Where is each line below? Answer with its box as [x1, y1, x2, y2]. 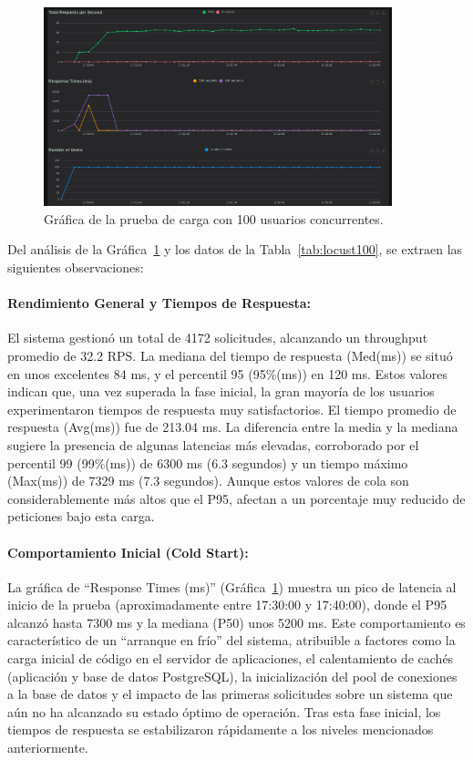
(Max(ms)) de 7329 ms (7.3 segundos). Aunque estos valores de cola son [7, 471, 409, 490]
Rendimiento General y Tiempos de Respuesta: [7, 293, 312, 313]
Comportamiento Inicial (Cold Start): [7, 542, 249, 561]
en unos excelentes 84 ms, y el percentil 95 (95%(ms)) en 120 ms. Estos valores [7, 364, 447, 383]
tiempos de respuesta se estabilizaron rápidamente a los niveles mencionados [7, 720, 434, 739]
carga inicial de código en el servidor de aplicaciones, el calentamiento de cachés [7, 649, 454, 668]
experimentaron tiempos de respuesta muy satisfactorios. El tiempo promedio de [7, 399, 457, 418]
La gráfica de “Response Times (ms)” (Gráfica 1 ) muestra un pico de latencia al [7, 577, 457, 596]
